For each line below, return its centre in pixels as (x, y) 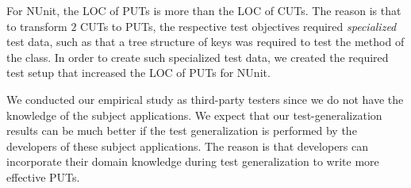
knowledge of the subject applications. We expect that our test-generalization (194, 115)
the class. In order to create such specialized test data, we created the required (198, 57)
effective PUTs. (43, 176)
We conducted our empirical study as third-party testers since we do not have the (205, 99)
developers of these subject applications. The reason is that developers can (188, 146)
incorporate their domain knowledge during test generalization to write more (193, 161)
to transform (37, 26)
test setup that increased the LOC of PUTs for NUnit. (138, 73)
